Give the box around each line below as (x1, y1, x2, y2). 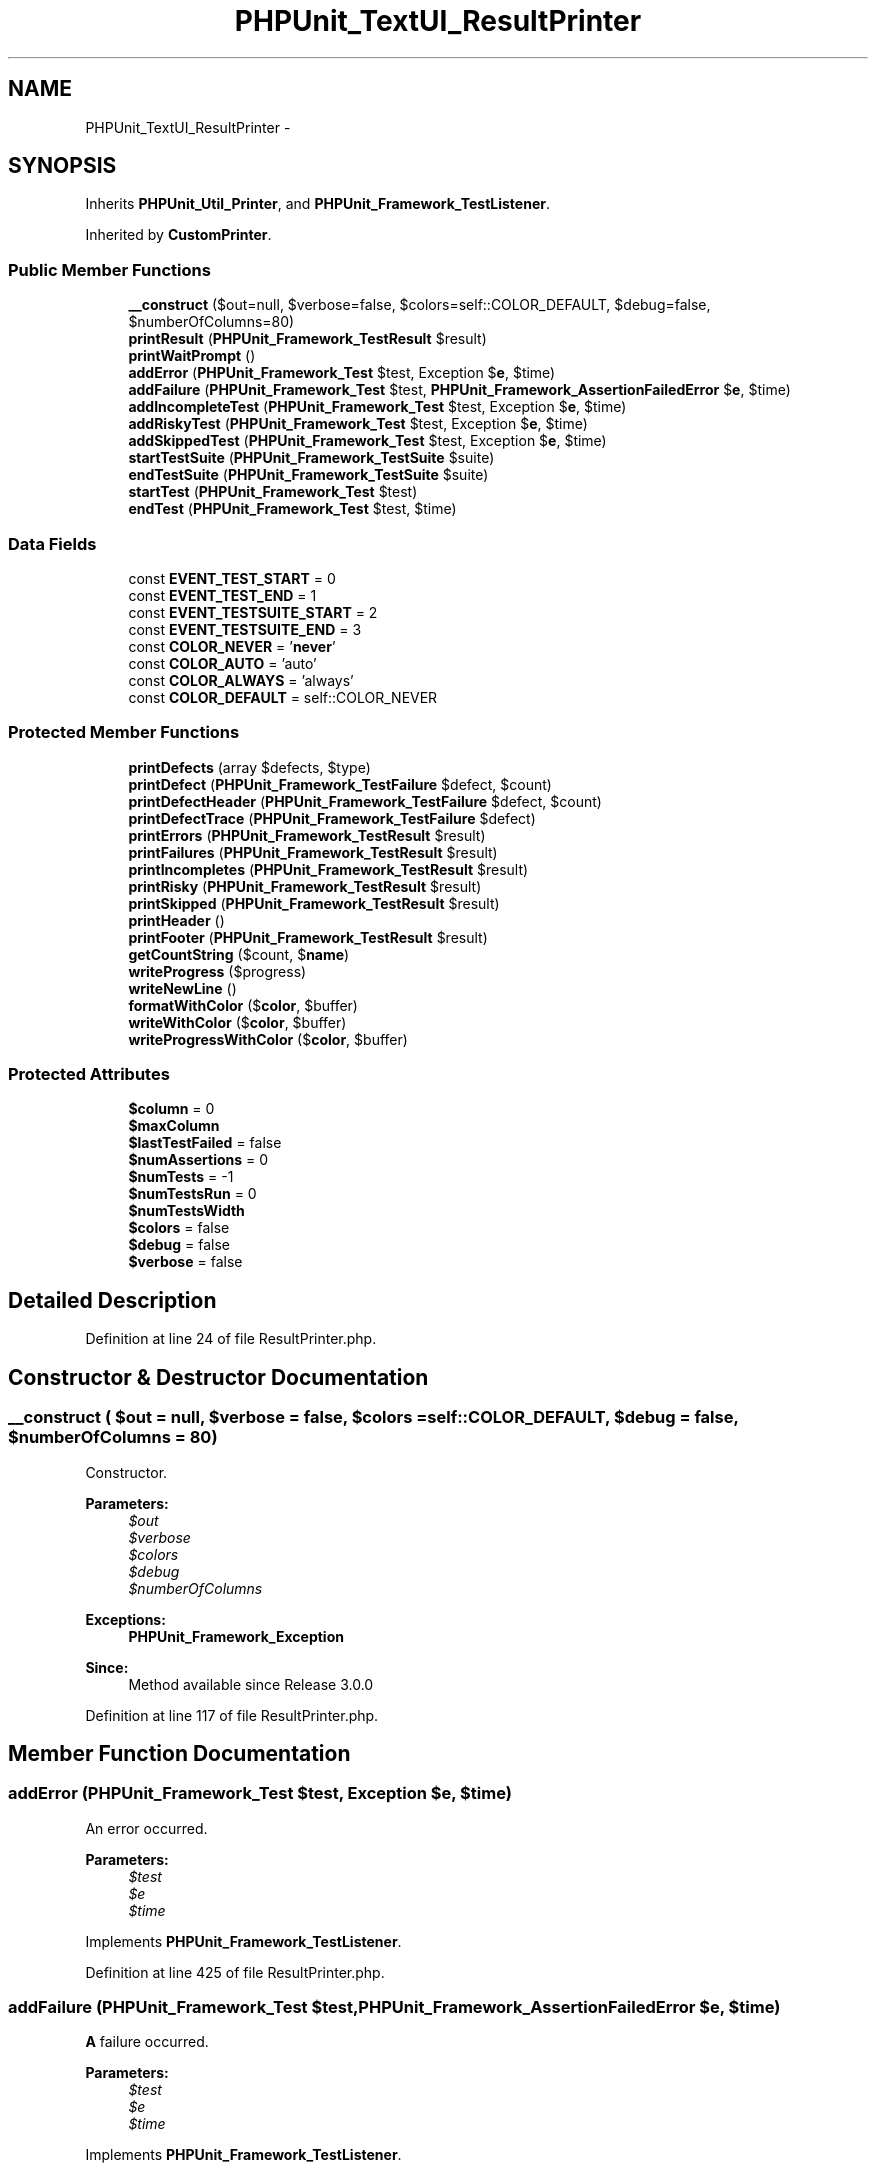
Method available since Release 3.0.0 (128, 1675, 374, 1693)
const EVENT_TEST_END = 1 (128, 586, 317, 604)
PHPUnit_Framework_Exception (128, 1627, 344, 1645)
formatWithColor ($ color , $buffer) (128, 996, 358, 1014)
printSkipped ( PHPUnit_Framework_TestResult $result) (128, 894, 500, 912)
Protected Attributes (8, 1064, 170, 1085)
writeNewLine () (128, 979, 237, 997)
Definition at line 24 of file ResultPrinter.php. (85, 1330, 377, 1348)
